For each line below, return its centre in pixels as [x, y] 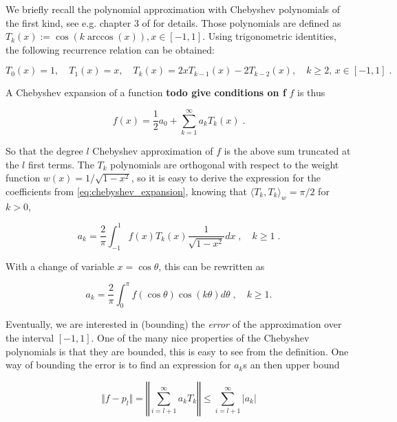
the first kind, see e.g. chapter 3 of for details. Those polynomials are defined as [173, 22]
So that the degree [44, 151]
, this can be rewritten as [212, 266]
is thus [311, 92]
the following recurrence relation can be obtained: [110, 49]
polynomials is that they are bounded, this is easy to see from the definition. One [177, 351]
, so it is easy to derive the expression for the [226, 178]
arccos [100, 37]
